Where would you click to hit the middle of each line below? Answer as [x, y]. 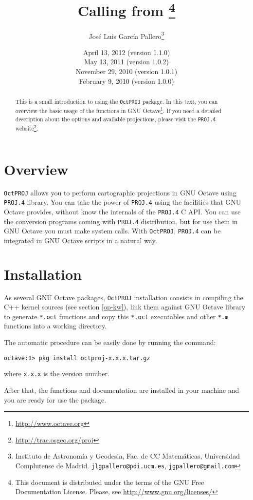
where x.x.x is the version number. [57, 374]
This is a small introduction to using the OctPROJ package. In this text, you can [117, 102]
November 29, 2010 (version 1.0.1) [126, 71]
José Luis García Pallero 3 [126, 35]
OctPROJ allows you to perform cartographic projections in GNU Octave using [120, 192]
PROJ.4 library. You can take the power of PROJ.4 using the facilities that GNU [123, 202]
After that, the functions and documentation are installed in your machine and [122, 390]
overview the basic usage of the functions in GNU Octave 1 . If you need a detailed [118, 110]
